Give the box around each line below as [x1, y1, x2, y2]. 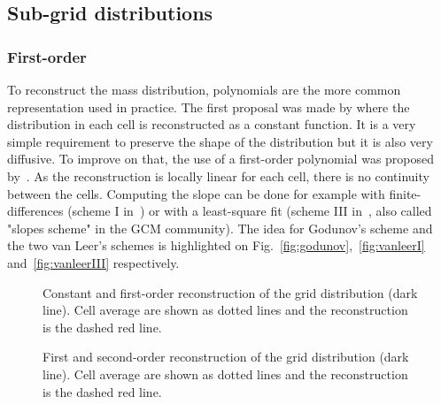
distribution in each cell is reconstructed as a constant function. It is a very [7, 115, 416, 133]
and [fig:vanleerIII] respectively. [7, 253, 180, 271]
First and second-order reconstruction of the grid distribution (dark [43, 347, 409, 366]
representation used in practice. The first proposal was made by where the [7, 97, 410, 116]
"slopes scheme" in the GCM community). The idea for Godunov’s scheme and [7, 218, 433, 237]
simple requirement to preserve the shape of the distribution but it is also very [7, 132, 433, 150]
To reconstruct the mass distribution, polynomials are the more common [7, 80, 401, 98]
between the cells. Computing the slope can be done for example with [7, 184, 385, 202]
